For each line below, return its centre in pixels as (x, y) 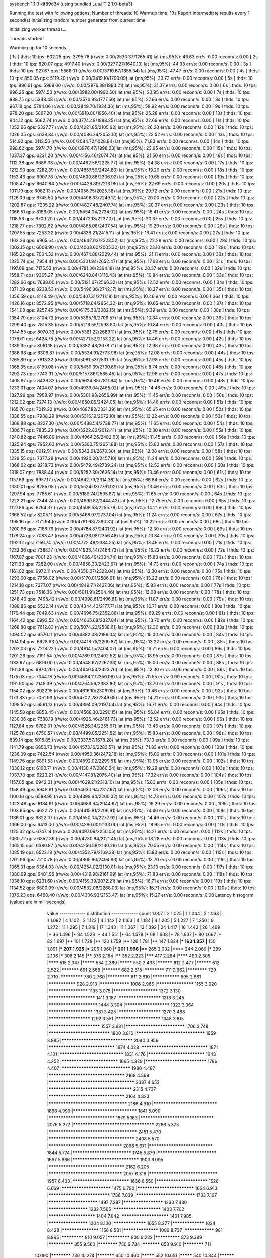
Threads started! (27, 38)
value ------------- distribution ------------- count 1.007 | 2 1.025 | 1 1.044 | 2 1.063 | (134, 913)
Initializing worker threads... (38, 29)
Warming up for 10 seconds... (40, 47)
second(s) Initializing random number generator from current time (77, 20)
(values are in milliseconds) (38, 902)
